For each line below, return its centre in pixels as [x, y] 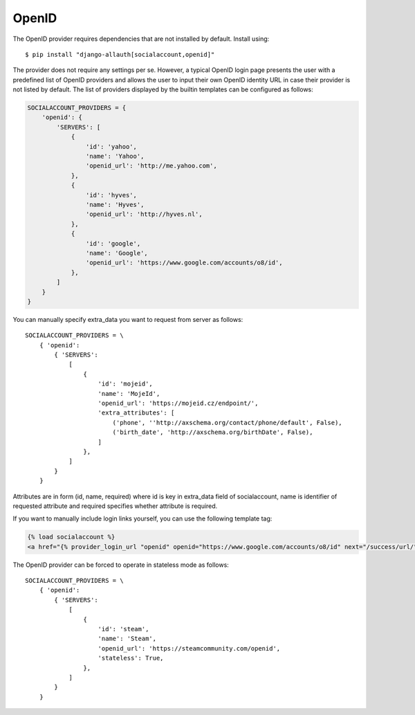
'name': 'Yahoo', [115, 156]
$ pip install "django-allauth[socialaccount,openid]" [120, 54]
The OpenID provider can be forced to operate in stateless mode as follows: [121, 565]
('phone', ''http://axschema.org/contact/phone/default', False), [227, 423]
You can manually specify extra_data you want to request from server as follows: [128, 319]
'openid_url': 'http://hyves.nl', [144, 214]
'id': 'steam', [123, 629]
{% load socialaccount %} [71, 537]
